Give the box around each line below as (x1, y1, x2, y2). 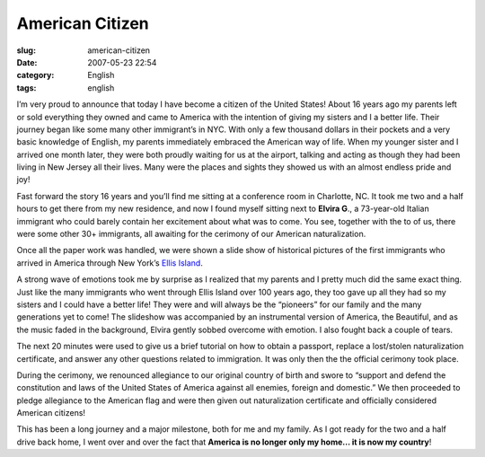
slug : (16, 45, 36, 56)
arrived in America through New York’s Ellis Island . (16, 257, 204, 268)
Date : (16, 57, 38, 67)
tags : (16, 82, 37, 93)
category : (16, 70, 55, 81)
